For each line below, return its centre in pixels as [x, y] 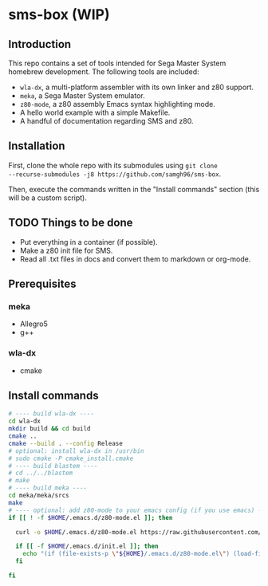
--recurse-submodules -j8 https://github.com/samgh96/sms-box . [115, 174]
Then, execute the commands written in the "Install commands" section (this [134, 189]
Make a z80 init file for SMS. [66, 250]
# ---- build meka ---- [48, 488]
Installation [37, 146]
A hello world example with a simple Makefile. [95, 112]
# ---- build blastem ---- [53, 466]
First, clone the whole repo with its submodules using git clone [113, 165]
